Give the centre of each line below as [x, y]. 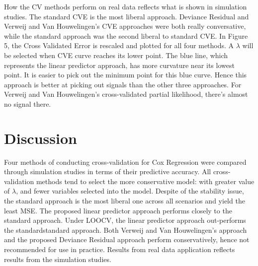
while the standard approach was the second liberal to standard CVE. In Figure [126, 35]
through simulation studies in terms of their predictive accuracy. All [108, 171]
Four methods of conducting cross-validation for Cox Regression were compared [125, 162]
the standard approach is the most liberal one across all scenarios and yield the [125, 201]
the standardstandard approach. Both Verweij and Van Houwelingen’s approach [126, 230]
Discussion [41, 138]
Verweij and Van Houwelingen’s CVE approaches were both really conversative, [125, 26]
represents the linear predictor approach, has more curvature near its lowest [119, 65]
